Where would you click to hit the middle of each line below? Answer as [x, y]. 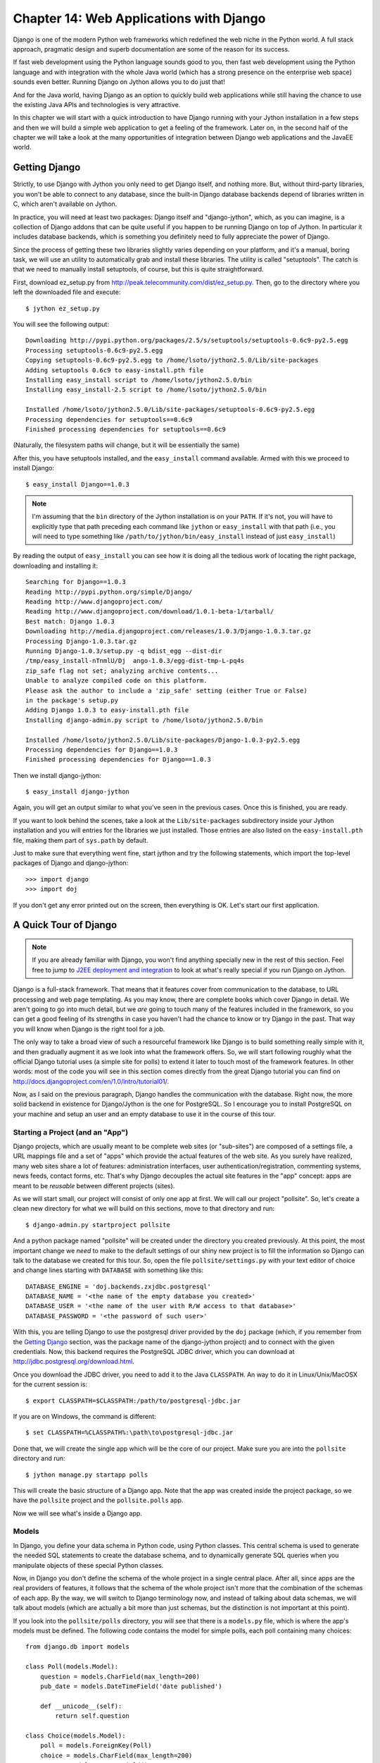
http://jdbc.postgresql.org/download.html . [74, 1362]
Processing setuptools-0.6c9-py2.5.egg [94, 350]
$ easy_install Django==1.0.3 [78, 484]
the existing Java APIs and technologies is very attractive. [97, 104]
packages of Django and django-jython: [71, 863]
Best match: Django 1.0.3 [70, 621]
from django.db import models [78, 1647]
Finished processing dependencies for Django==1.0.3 [118, 760]
